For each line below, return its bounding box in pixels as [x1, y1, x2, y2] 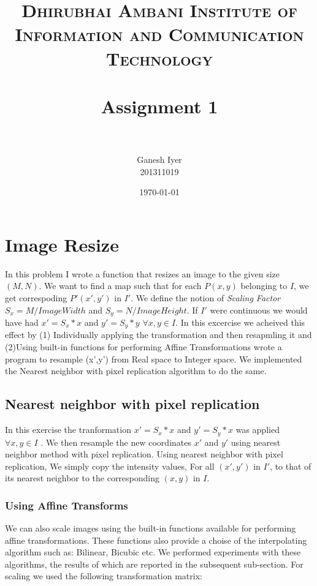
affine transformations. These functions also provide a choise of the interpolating [5, 533, 307, 546]
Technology [106, 45, 213, 70]
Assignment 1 [101, 93, 218, 118]
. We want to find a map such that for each [39, 279, 202, 292]
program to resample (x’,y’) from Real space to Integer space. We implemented [5, 352, 302, 365]
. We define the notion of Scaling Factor [131, 291, 281, 304]
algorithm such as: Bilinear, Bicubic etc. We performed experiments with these [5, 546, 301, 558]
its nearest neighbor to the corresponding [5, 471, 160, 484]
